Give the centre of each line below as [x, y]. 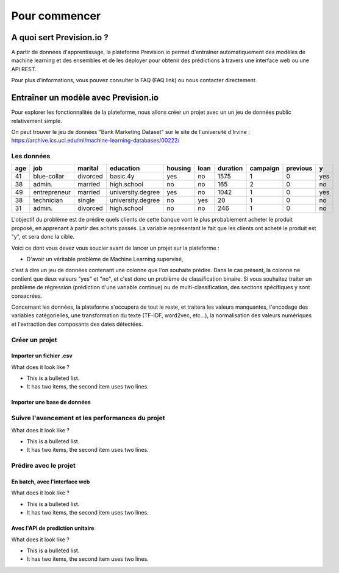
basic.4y [122, 177]
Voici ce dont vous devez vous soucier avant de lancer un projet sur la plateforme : [115, 248]
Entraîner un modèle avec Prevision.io [85, 98]
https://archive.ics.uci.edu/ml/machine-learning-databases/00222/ [95, 141]
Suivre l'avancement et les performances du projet [88, 418]
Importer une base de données [51, 403]
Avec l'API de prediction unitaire [53, 528]
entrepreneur [52, 192]
